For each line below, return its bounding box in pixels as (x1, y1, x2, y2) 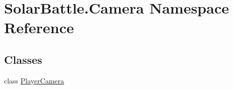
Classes (4, 51, 42, 67)
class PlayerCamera (4, 75, 65, 85)
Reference (4, 17, 74, 38)
